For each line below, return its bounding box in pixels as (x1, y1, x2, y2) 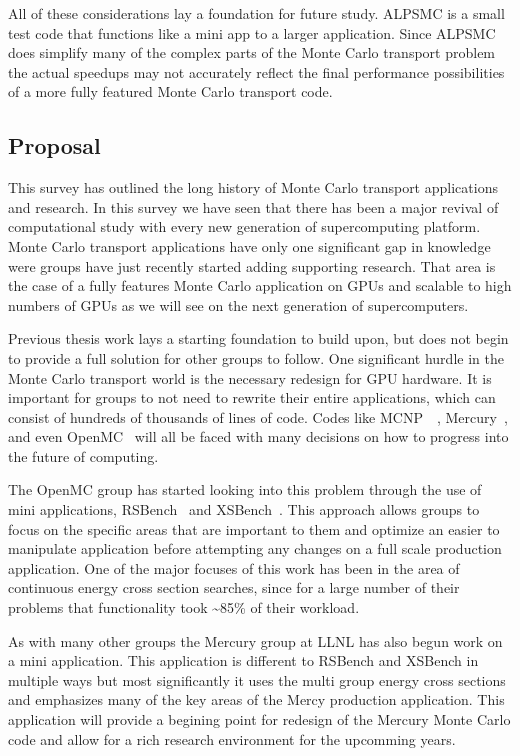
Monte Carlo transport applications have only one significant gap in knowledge (8, 235, 491, 256)
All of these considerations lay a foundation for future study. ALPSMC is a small (8, 3, 505, 23)
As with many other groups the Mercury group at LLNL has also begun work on (8, 630, 503, 651)
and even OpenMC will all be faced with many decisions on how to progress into (8, 426, 509, 447)
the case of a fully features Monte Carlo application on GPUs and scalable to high (8, 275, 512, 296)
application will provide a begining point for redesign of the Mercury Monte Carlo (8, 709, 511, 730)
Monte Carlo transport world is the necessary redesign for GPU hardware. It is (8, 367, 492, 388)
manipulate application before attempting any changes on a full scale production (8, 538, 502, 559)
